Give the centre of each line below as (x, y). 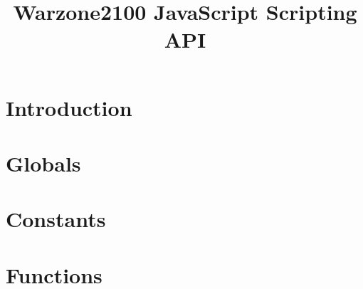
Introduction (69, 107)
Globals (43, 163)
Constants (56, 219)
